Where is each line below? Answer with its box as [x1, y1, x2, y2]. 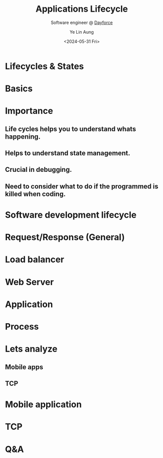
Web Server [5, 276, 54, 288]
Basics [5, 83, 33, 94]
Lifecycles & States [5, 61, 84, 72]
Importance [5, 105, 54, 117]
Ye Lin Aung [70, 29, 94, 35]
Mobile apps [5, 363, 43, 371]
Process [5, 321, 39, 332]
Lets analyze [5, 343, 57, 354]
